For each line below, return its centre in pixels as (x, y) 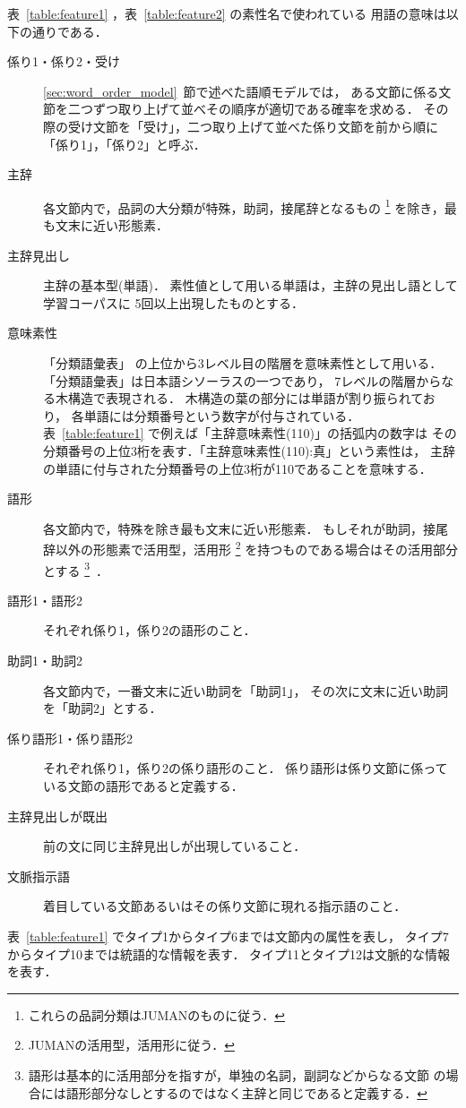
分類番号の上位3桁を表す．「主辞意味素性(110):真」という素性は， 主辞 (249, 450)
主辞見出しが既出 (57, 816)
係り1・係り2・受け (64, 61)
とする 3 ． (76, 569)
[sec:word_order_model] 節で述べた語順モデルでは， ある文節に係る (241, 91)
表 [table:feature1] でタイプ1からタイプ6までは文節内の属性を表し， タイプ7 (228, 936)
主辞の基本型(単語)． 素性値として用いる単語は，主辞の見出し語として (250, 285)
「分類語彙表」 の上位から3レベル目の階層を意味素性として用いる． (243, 362)
